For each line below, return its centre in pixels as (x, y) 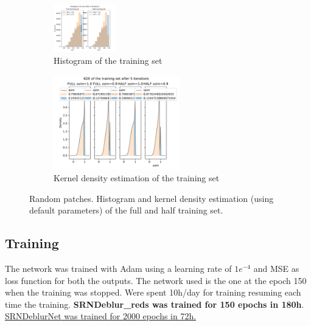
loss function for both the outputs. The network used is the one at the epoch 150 (156, 280)
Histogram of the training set (108, 60)
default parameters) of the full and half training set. (126, 210)
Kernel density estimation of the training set (137, 177)
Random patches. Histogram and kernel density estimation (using (152, 198)
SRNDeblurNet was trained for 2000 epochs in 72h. (101, 316)
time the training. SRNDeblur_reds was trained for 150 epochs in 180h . (155, 304)
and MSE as (276, 268)
